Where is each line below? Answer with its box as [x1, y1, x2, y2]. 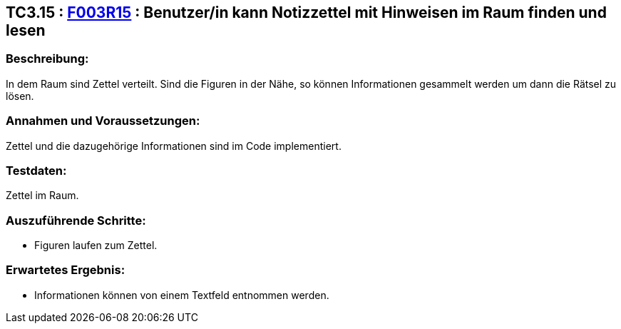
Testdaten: [6, 163, 67, 178]
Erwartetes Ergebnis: [6, 263, 125, 278]
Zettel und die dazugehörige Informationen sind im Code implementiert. [6, 139, 342, 152]
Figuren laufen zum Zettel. [34, 239, 158, 252]
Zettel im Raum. [6, 189, 79, 202]
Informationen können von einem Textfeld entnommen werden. [34, 288, 329, 301]
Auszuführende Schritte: [6, 213, 146, 228]
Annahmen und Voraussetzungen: [6, 113, 200, 128]
